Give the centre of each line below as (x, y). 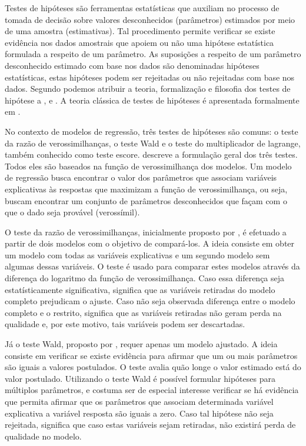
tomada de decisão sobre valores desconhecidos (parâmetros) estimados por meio (150, 19)
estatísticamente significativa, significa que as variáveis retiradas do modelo (140, 289)
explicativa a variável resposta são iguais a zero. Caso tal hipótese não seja (139, 413)
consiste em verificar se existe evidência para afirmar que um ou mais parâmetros (151, 355)
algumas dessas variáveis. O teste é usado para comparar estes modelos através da (152, 266)
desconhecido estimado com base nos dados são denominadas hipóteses (132, 65)
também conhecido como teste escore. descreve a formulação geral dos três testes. (151, 154)
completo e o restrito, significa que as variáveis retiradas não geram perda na (143, 312)
